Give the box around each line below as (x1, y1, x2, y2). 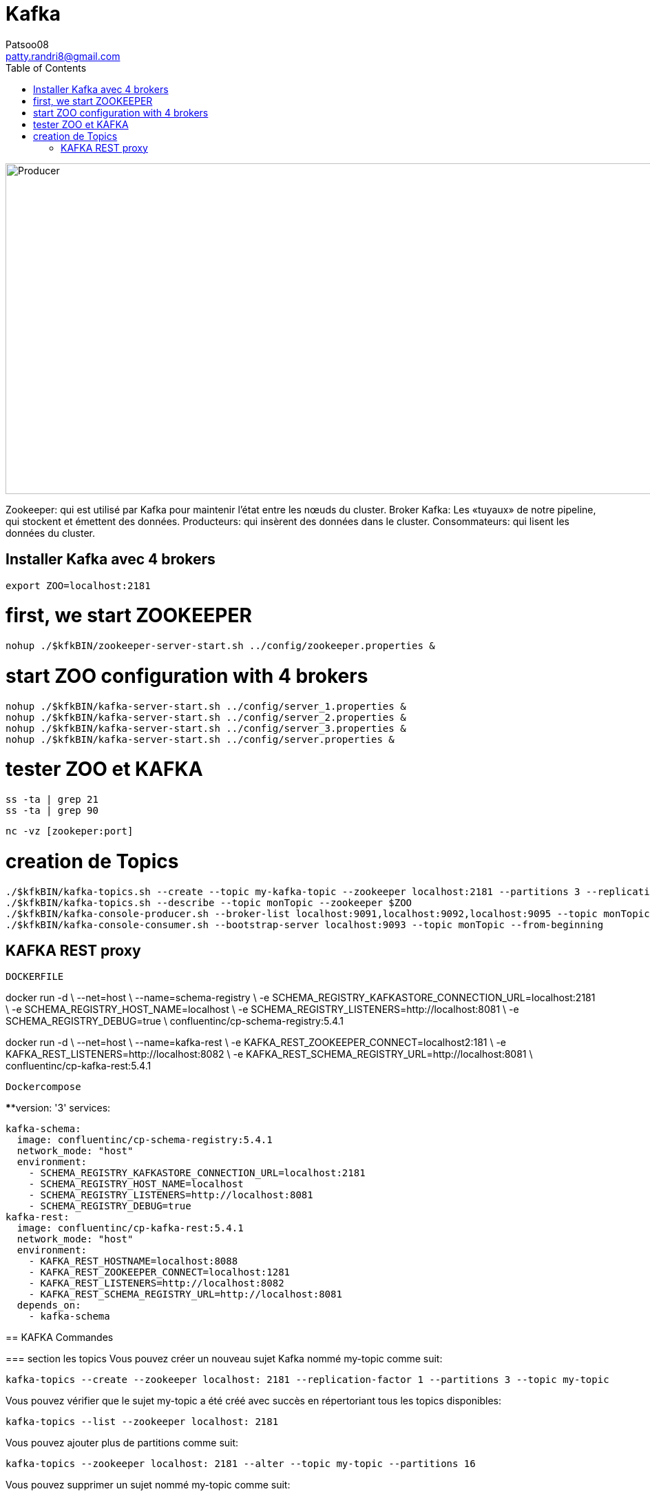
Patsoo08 (6, 38, 49, 50)
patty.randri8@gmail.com (6, 50, 120, 62)
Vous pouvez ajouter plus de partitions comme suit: (6, 1437, 239, 1449)
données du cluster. (6, 526, 96, 539)
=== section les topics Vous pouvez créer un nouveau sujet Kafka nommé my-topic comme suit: (6, 1353, 443, 1365)
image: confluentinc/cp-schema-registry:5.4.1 (17, 1134, 273, 1146)
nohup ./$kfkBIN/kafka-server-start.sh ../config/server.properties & (6, 733, 395, 745)
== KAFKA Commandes (6, 1331, 114, 1344)
